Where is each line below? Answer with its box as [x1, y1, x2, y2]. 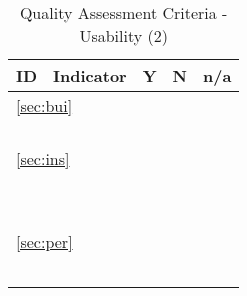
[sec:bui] [16, 94, 73, 117]
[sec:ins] [16, 147, 70, 170]
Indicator [53, 64, 127, 87]
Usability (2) [79, 24, 168, 47]
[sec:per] [16, 230, 73, 253]
